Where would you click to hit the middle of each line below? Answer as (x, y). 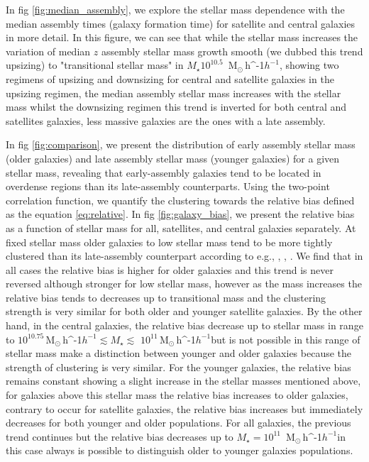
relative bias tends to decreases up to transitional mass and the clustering (166, 297)
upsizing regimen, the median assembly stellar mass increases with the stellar (174, 93)
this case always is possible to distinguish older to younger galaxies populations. (180, 450)
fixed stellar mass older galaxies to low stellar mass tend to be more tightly (169, 242)
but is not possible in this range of (286, 339)
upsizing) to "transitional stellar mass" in (95, 65)
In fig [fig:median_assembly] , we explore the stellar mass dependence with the (175, 9)
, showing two (309, 65)
